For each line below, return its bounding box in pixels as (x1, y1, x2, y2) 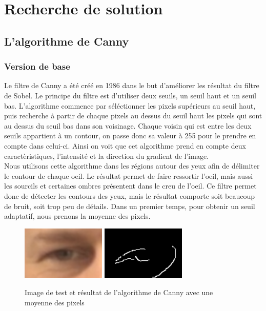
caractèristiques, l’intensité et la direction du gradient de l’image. (4, 150, 209, 161)
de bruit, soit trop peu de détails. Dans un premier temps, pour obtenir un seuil (4, 200, 255, 211)
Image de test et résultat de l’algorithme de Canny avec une (25, 287, 213, 298)
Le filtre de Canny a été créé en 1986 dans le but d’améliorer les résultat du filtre (4, 80, 259, 91)
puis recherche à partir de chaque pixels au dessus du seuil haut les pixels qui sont (4, 110, 262, 121)
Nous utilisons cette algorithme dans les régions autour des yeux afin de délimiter (4, 160, 260, 171)
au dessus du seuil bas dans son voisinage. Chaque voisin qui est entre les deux (4, 120, 252, 131)
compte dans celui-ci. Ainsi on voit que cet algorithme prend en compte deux (4, 140, 246, 151)
